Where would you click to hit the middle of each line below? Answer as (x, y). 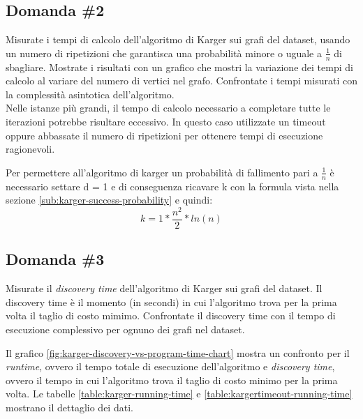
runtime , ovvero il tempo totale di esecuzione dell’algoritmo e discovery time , (170, 366)
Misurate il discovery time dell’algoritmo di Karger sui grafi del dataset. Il (164, 288)
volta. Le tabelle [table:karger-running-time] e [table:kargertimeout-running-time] (179, 394)
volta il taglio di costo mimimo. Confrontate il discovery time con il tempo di (171, 315)
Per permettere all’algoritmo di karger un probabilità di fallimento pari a (162, 172)
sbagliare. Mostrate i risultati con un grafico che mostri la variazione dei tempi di (179, 67)
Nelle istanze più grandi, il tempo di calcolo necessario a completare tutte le (168, 108)
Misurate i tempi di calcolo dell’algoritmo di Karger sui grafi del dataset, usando (178, 39)
